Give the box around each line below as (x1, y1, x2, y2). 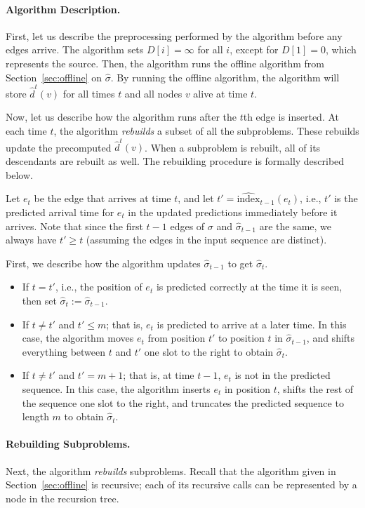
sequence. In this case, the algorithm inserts (22, 381, 211, 396)
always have (6, 232, 57, 247)
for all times (62, 86, 115, 100)
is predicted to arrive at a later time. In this (157, 316, 347, 331)
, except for (230, 42, 279, 57)
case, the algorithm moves (22, 330, 134, 345)
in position (224, 381, 271, 396)
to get (227, 255, 253, 270)
